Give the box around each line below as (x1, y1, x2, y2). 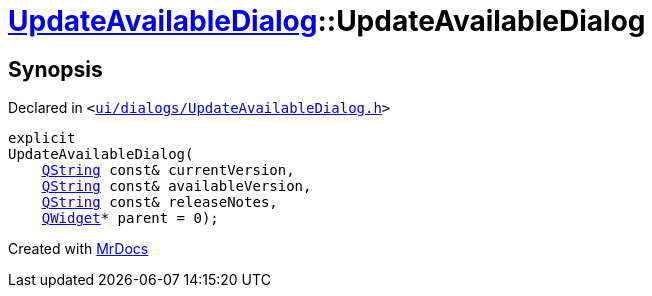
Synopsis (8, 56, 103, 82)
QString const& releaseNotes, (41, 194, 278, 211)
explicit (8, 130, 76, 147)
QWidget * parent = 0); (41, 210, 219, 227)
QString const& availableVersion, (41, 178, 312, 195)
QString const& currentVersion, (41, 162, 295, 179)
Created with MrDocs (8, 240, 149, 258)
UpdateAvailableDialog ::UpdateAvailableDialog (8, 4, 646, 38)
